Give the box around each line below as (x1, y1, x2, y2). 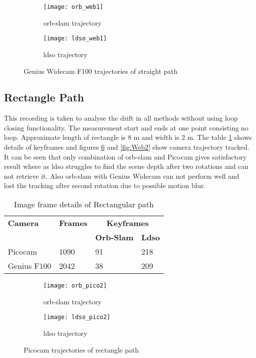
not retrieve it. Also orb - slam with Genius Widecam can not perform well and (4, 170, 239, 181)
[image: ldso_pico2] (43, 314, 111, 321)
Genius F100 (8, 260, 51, 272)
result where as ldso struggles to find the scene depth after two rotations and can (4, 161, 249, 171)
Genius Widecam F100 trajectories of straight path (24, 65, 178, 76)
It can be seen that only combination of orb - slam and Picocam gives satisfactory (4, 151, 247, 162)
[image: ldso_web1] (43, 35, 107, 42)
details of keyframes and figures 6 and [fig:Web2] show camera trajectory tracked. (4, 142, 250, 152)
